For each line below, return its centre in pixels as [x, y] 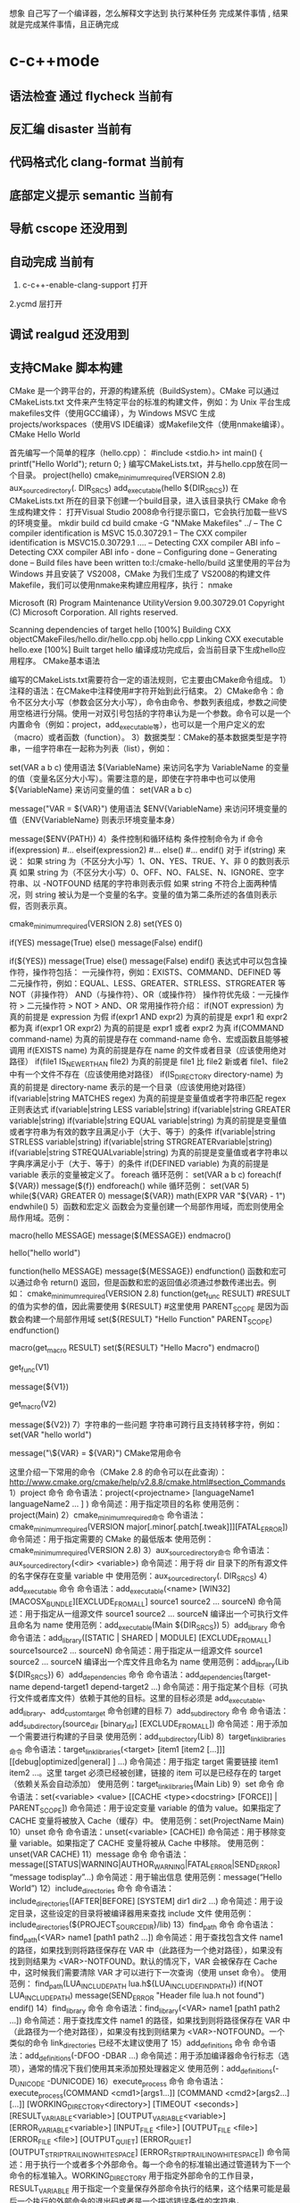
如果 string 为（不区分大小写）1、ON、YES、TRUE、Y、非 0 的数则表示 [158, 860]
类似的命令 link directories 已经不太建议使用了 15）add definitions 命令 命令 [139, 2044]
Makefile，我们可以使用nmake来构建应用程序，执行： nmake [121, 585]
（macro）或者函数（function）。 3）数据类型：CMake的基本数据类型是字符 [148, 737]
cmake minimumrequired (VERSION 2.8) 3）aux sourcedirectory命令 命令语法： [141, 1551]
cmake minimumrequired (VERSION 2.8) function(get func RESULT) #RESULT [158, 1294]
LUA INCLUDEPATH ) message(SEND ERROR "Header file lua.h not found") [137, 1996]
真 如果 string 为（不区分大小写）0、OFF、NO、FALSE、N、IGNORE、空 [143, 872]
